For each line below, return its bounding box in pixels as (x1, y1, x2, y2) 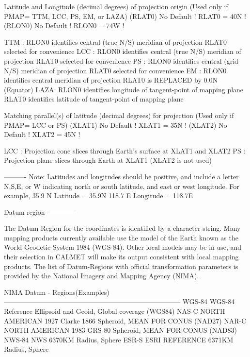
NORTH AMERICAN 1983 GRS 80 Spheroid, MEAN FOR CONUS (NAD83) (4, 325, 237, 335)
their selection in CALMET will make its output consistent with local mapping (4, 252, 239, 262)
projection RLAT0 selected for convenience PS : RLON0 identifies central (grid (4, 55, 238, 66)
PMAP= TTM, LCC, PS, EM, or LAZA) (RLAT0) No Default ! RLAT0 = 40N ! (4, 11, 246, 21)
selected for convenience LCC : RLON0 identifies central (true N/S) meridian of (4, 46, 241, 56)
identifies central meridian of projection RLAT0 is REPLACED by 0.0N (4, 75, 218, 85)
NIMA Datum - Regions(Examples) (4, 287, 109, 297)
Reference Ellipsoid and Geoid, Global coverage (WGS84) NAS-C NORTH (4, 306, 225, 316)
